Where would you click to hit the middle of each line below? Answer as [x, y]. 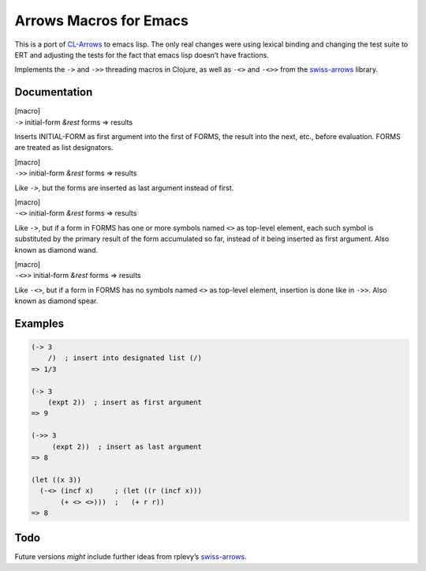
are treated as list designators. [64, 148]
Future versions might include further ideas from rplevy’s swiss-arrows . [131, 557]
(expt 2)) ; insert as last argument [127, 447]
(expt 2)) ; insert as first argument [125, 402]
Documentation [54, 92]
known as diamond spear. [56, 301]
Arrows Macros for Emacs [101, 21]
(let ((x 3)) [56, 479]
